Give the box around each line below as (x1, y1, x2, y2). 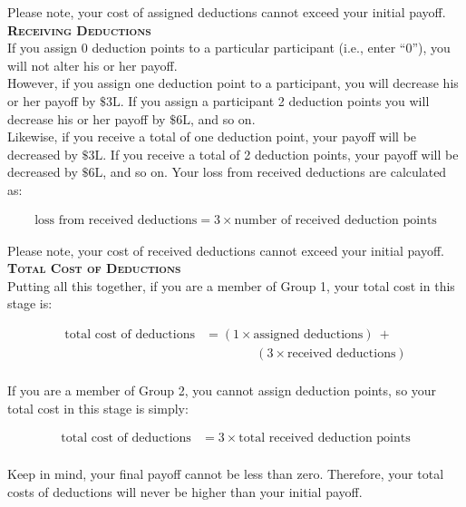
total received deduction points (238, 432, 411, 445)
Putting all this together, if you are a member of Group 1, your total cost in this (7, 276, 455, 295)
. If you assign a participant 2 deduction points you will (120, 91, 430, 110)
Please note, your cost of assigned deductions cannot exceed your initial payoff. (7, 3, 446, 21)
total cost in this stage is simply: (7, 398, 189, 417)
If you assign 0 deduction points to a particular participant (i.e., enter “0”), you (7, 38, 451, 57)
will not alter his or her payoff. (7, 55, 178, 74)
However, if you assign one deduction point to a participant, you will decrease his (7, 73, 459, 93)
